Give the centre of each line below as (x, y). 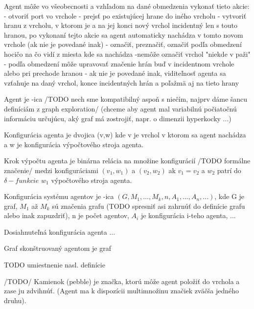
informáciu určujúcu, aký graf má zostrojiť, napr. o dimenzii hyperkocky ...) (118, 118)
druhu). (15, 300)
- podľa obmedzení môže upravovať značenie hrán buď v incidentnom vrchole (119, 63)
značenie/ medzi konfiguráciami (51, 170)
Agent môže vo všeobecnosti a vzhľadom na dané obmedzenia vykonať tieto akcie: (127, 6)
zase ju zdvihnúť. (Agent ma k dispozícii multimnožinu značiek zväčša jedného (122, 291)
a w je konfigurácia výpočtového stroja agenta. (74, 144)
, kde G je (230, 196)
